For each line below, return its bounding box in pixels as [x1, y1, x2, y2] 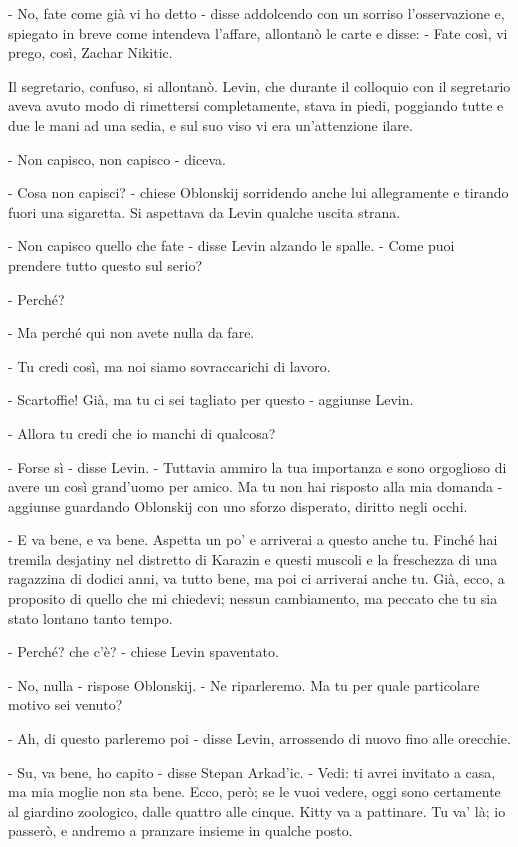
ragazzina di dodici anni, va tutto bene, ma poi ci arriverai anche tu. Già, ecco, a [8, 568, 505, 589]
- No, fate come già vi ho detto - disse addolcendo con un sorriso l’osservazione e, [8, 3, 505, 23]
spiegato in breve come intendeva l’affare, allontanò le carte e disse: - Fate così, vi [8, 22, 508, 43]
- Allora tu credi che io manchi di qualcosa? [8, 422, 276, 443]
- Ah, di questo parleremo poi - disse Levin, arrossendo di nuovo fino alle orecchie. [8, 728, 511, 749]
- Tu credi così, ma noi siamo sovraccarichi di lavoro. [8, 355, 331, 376]
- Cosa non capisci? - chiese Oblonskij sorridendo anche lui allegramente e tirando [8, 182, 509, 203]
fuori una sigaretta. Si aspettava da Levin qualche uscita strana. [8, 201, 401, 222]
